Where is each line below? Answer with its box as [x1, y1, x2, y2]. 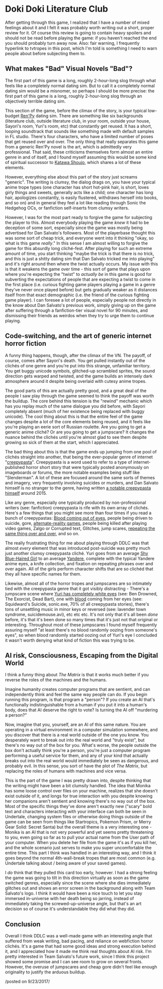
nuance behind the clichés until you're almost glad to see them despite [5, 434, 147, 440]
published [5, 464, 25, 470]
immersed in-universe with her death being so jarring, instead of [5, 896, 134, 901]
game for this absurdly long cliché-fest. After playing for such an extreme [5, 245, 152, 251]
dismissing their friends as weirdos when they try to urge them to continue [5, 312, 154, 318]
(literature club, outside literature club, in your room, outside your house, [5, 118, 150, 124]
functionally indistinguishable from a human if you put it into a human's [5, 702, 147, 708]
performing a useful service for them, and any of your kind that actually [5, 753, 148, 758]
